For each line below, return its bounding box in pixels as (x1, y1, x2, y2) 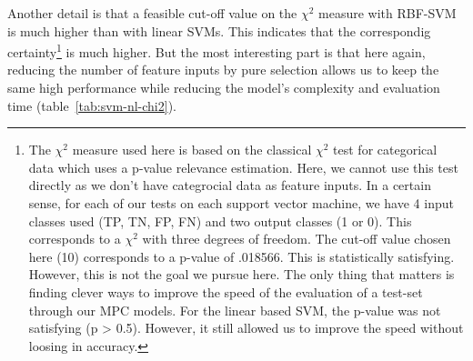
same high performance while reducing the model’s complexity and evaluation (7, 78, 440, 97)
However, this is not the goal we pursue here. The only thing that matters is (28, 265, 455, 284)
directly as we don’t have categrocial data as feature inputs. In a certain (28, 175, 431, 195)
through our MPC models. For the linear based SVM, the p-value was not (28, 300, 441, 319)
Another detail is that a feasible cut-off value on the (7, 4, 297, 22)
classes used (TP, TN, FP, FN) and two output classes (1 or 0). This (28, 211, 412, 230)
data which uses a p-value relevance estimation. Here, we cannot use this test (28, 157, 458, 176)
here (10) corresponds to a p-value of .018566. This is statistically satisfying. (28, 246, 455, 266)
